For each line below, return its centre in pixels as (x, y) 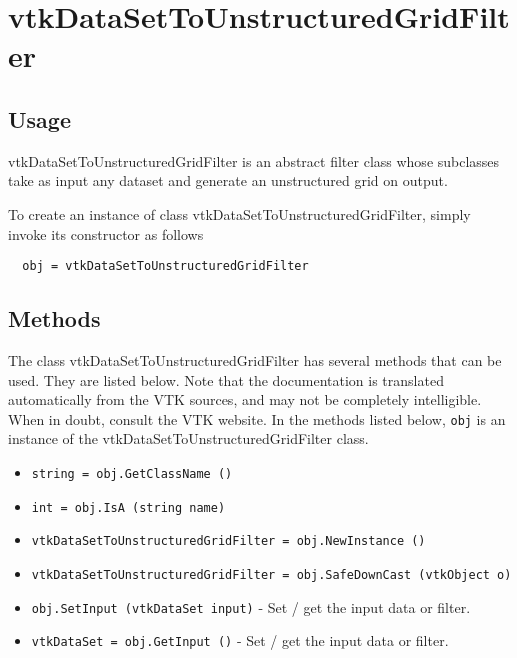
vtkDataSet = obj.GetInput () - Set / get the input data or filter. (240, 640)
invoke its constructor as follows (106, 233)
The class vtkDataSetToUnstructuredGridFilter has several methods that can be (255, 360)
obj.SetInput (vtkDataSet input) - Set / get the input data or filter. (251, 606)
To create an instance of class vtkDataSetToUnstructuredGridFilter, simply (239, 213)
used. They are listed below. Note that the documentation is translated (226, 379)
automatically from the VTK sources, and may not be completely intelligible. (245, 399)
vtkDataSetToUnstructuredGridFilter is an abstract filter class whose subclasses (254, 160)
